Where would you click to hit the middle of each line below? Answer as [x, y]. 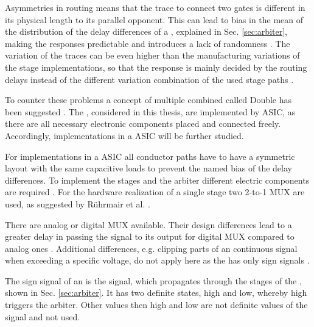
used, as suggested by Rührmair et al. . [78, 203]
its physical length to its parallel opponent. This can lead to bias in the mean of [154, 19]
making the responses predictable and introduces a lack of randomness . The [148, 43]
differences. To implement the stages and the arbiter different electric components [157, 180]
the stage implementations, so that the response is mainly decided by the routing [156, 67]
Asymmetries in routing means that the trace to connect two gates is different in [155, 7]
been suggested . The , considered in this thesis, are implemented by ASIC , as [150, 111]
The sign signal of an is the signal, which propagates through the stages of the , [153, 280]
